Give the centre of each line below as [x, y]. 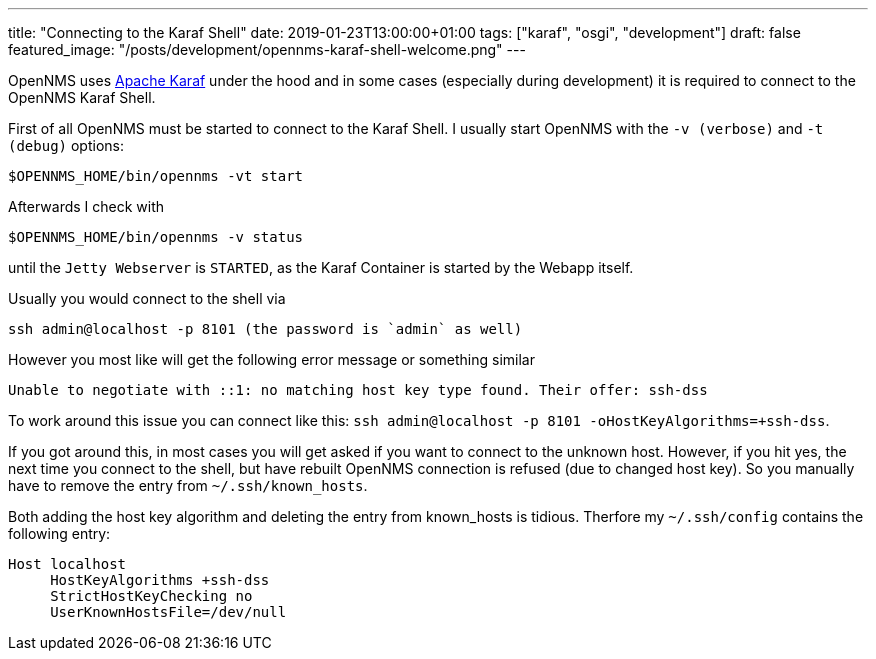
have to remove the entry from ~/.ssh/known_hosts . [188, 485]
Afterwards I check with [86, 206]
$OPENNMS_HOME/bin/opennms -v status [156, 237]
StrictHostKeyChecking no [151, 596]
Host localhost [67, 564]
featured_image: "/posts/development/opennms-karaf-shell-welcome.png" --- [267, 49]
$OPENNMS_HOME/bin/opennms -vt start [156, 176]
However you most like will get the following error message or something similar [272, 359]
